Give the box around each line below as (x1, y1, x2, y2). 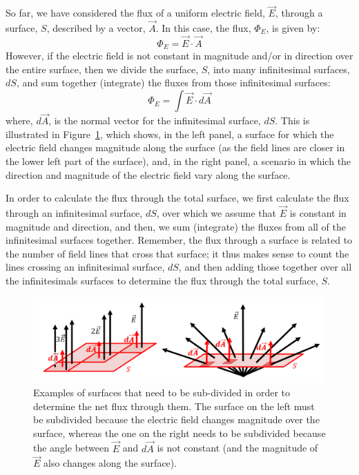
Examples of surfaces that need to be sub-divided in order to (33, 385, 291, 400)
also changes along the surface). (43, 456, 177, 470)
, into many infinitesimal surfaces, (207, 61, 350, 76)
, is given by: (266, 21, 320, 35)
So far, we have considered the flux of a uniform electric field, (6, 6, 265, 20)
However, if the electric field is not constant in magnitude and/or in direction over (6, 48, 353, 63)
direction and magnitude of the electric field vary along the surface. (6, 167, 291, 182)
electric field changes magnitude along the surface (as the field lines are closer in (6, 140, 345, 155)
